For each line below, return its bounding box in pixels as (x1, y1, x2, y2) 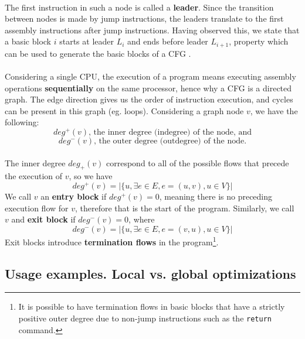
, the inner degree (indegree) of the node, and (89, 128, 252, 137)
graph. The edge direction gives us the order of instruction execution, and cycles (5, 93, 293, 105)
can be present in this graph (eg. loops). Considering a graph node (5, 104, 244, 117)
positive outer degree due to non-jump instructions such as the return (18, 311, 272, 324)
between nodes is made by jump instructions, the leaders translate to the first (5, 12, 284, 25)
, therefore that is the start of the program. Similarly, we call (75, 201, 294, 214)
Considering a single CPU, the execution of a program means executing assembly (5, 70, 296, 83)
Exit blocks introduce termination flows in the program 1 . (5, 234, 219, 248)
